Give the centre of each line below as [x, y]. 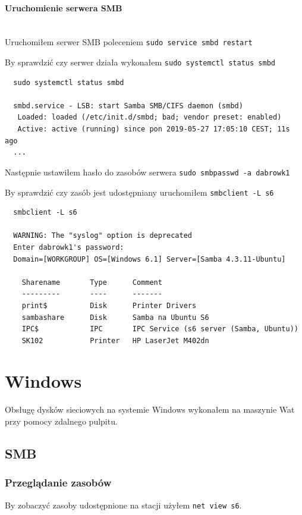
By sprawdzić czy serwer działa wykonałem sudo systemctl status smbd [140, 62]
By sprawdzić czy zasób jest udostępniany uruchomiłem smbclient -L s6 [139, 192]
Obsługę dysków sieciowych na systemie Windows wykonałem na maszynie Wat [150, 409]
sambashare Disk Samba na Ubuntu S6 [115, 317]
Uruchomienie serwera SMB [64, 7]
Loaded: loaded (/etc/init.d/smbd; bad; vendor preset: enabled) [150, 117]
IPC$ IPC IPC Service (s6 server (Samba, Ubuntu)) [160, 329]
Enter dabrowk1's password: [69, 247]
